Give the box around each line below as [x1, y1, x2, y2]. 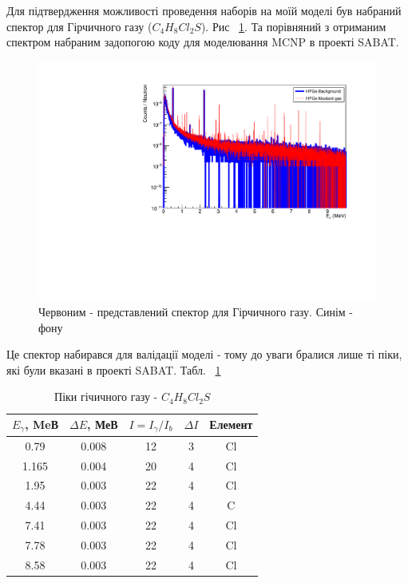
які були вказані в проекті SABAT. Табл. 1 [6, 361, 221, 378]
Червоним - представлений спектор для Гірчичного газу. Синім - [38, 303, 354, 320]
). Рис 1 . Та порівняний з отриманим [200, 18, 386, 34]
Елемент [209, 416, 253, 433]
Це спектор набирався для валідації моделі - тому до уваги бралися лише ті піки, [6, 346, 402, 363]
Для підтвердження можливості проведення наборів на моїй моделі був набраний [6, 2, 402, 18]
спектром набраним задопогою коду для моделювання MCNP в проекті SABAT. [6, 34, 399, 50]
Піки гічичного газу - [54, 388, 158, 405]
